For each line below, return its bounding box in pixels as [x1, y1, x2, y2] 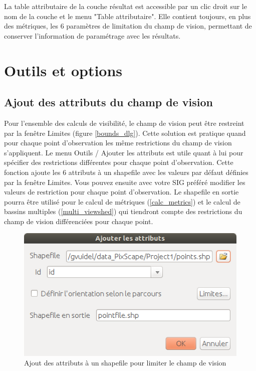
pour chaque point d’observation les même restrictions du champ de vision [4, 137, 232, 148]
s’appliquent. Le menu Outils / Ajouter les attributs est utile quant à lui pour [4, 147, 243, 157]
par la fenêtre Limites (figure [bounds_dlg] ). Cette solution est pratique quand [4, 127, 246, 138]
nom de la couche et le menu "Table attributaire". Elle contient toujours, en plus [4, 11, 251, 21]
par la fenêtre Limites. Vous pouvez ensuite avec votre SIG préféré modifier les [4, 176, 245, 187]
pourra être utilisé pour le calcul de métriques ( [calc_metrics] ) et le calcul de [4, 196, 240, 207]
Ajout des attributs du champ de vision [4, 94, 213, 110]
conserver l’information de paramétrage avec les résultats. [4, 30, 181, 41]
